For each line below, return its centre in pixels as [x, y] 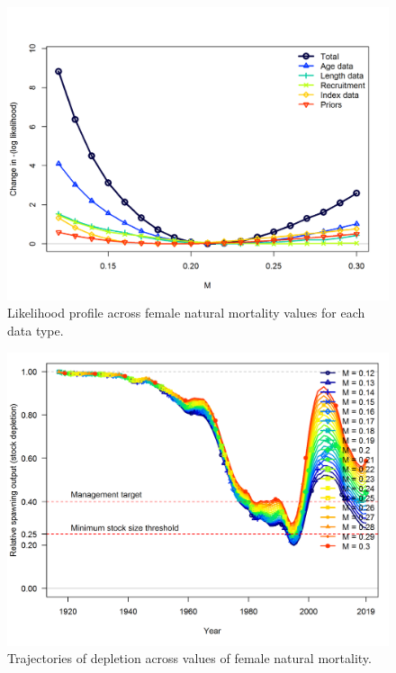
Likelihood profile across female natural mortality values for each [186, 313]
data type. [36, 331]
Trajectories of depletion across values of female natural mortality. [189, 658]
